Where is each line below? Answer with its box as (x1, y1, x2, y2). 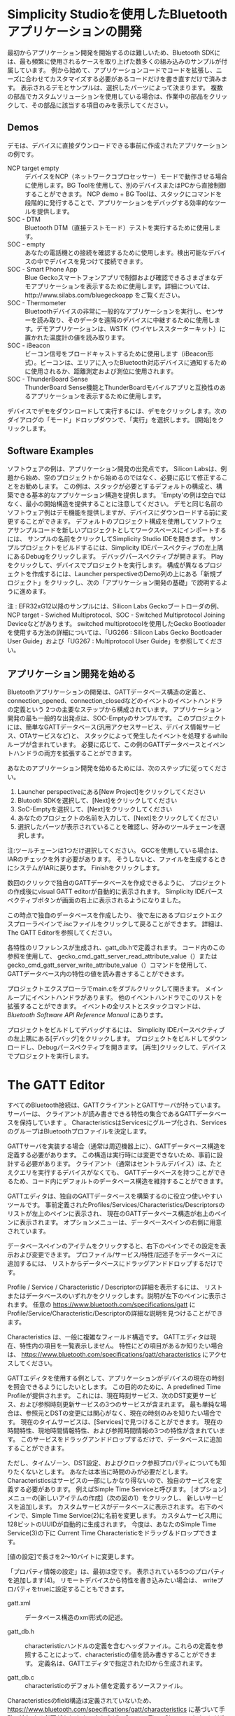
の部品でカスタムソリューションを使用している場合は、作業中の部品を (7, 92, 210, 100)
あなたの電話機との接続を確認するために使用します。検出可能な (24, 248, 208, 256)
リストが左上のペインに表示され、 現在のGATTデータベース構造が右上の (7, 1209, 215, 1218)
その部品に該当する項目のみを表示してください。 (31, 101, 173, 109)
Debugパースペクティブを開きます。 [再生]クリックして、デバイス (37, 1043, 227, 1052)
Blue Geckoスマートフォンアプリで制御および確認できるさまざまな (24, 273, 217, 281)
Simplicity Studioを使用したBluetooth (7, 6, 228, 22)
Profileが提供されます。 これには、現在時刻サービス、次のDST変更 (7, 1391, 199, 1400)
